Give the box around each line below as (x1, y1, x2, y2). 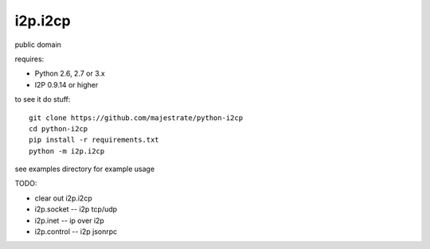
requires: (14, 54, 45, 64)
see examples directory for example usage (14, 164, 155, 174)
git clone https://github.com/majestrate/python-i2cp (29, 113, 243, 123)
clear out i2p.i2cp (34, 193, 92, 203)
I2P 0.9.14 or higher (34, 80, 99, 89)
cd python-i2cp (29, 124, 88, 133)
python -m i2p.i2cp (29, 146, 105, 155)
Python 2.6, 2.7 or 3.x (34, 68, 105, 79)
